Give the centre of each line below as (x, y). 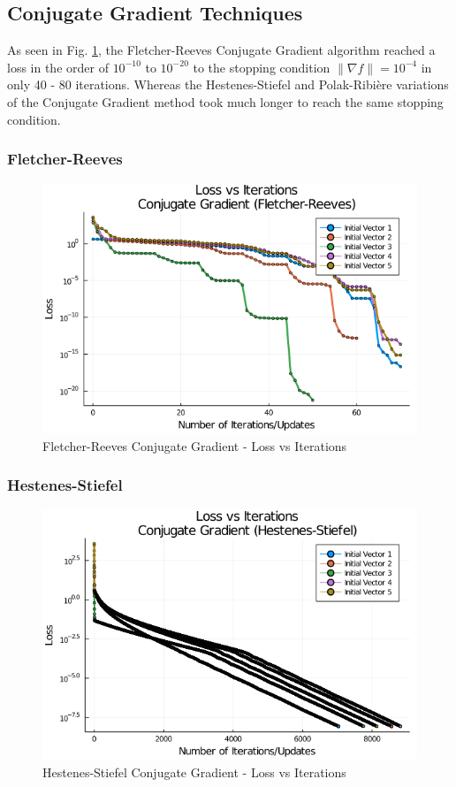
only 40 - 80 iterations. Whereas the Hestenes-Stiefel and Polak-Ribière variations (228, 84)
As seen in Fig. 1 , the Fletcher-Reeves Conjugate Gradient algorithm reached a (221, 50)
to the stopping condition (262, 67)
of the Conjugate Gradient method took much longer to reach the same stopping (225, 101)
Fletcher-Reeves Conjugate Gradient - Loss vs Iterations (195, 445)
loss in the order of (58, 67)
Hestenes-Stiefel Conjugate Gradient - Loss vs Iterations (194, 772)
